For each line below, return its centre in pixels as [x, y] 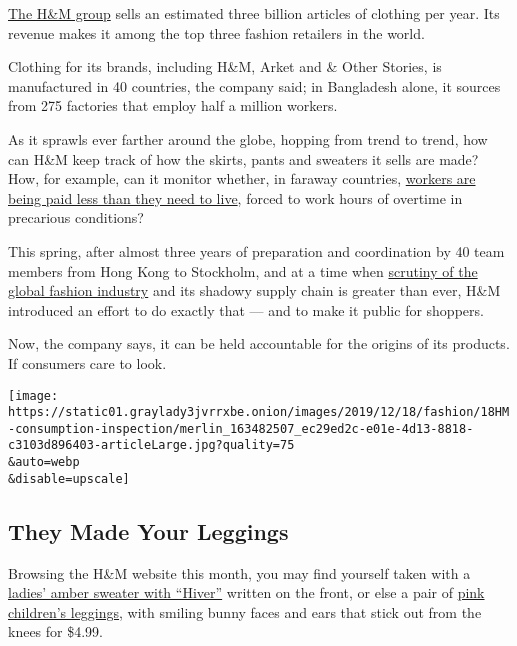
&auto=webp [44, 462]
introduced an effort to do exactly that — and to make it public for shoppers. [246, 309]
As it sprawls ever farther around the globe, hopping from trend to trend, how [248, 138]
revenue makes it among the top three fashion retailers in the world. [216, 32]
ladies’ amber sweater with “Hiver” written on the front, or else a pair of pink [246, 592]
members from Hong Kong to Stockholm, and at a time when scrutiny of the [243, 270]
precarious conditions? [76, 217]
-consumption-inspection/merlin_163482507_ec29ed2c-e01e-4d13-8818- [241, 428]
